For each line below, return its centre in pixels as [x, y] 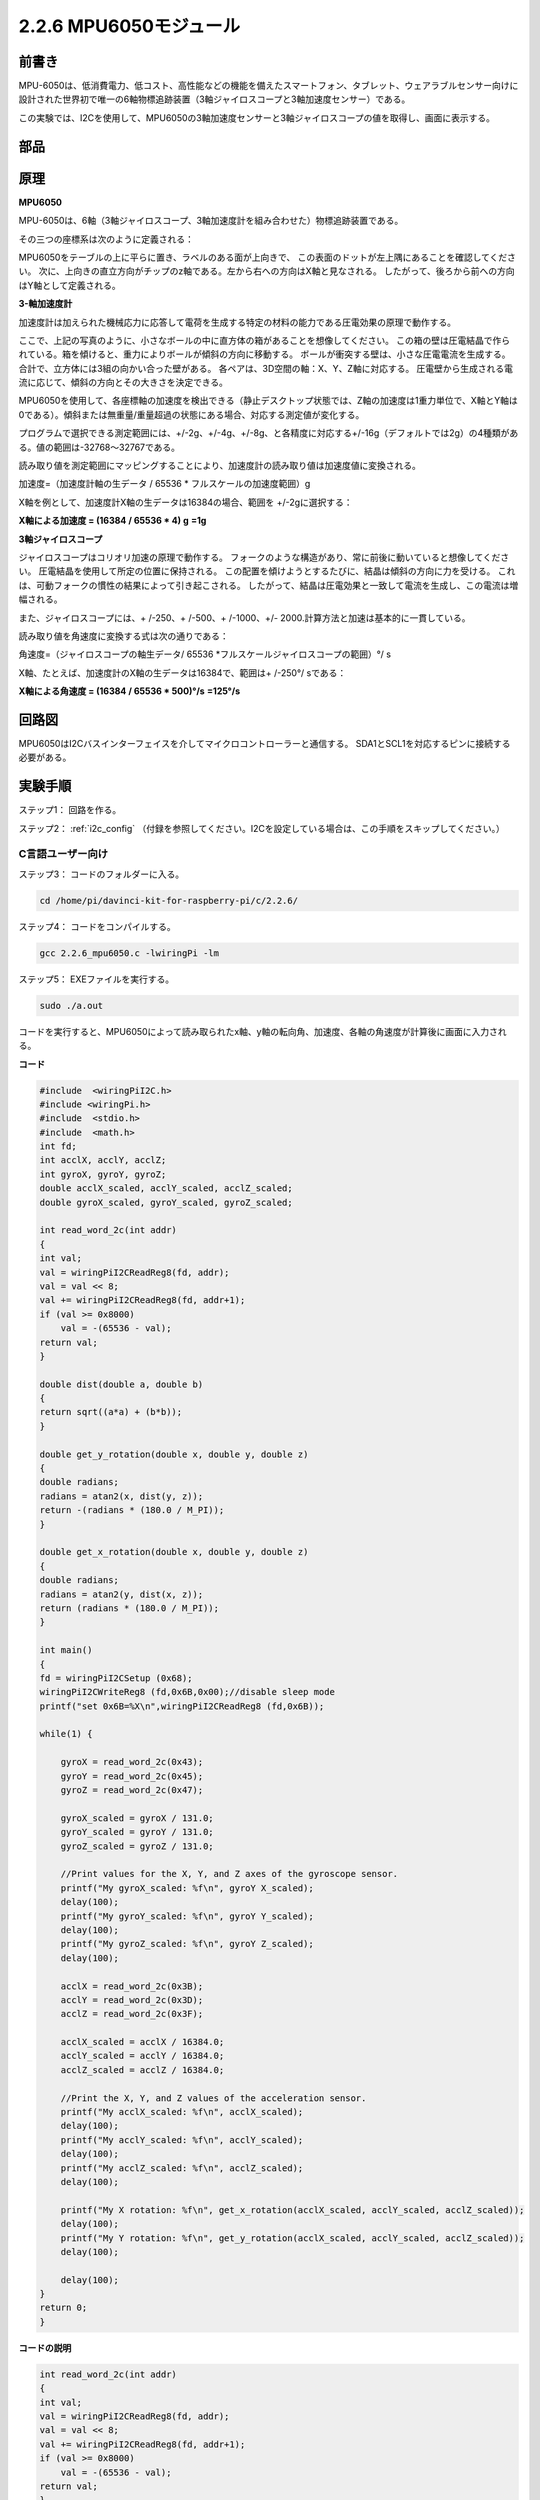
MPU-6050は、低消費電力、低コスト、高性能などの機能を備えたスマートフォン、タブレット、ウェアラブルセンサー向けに [268, 86]
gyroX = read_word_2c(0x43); [132, 1762]
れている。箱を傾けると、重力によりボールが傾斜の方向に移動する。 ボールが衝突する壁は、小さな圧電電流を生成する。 [264, 354]
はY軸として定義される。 [70, 285]
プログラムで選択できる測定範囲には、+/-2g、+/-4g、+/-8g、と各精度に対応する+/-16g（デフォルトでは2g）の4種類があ [268, 433]
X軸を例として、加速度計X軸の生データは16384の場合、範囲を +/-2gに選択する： [186, 502]
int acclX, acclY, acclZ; [103, 1160]
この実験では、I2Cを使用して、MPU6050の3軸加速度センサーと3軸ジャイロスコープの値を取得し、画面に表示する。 [256, 117]
